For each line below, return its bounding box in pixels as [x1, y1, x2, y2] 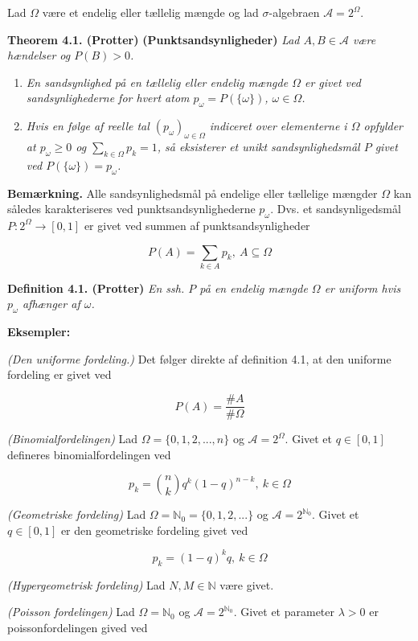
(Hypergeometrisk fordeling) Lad [7, 576, 166, 593]
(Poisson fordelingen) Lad [7, 603, 135, 620]
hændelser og [7, 47, 71, 64]
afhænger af [22, 295, 80, 312]
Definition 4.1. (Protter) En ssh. [7, 279, 185, 296]
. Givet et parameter [233, 603, 335, 620]
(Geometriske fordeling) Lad [7, 506, 146, 523]
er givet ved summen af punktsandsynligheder [84, 216, 310, 233]
